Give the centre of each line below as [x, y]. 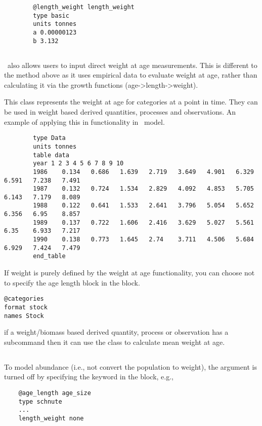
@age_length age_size [55, 393]
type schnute [40, 401]
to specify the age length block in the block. [72, 282]
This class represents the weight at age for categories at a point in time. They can [131, 102]
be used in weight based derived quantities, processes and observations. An [120, 112]
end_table [49, 256]
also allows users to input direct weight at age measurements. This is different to [132, 65]
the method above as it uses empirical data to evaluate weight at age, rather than [131, 75]
